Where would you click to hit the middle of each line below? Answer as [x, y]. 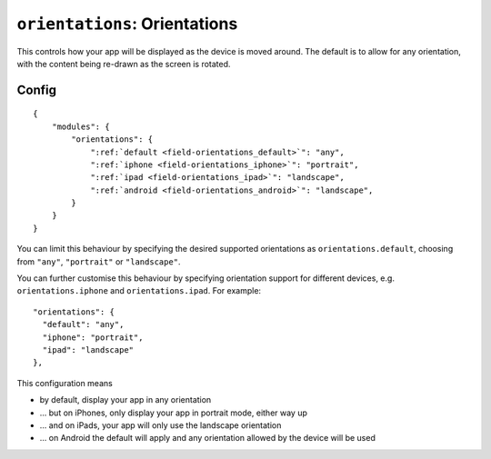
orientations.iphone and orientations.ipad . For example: [139, 291]
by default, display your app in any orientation [125, 400]
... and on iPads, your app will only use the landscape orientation [160, 425]
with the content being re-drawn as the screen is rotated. [124, 64]
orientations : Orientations [127, 24]
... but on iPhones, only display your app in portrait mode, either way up [174, 413]
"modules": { [80, 126]
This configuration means [65, 383]
